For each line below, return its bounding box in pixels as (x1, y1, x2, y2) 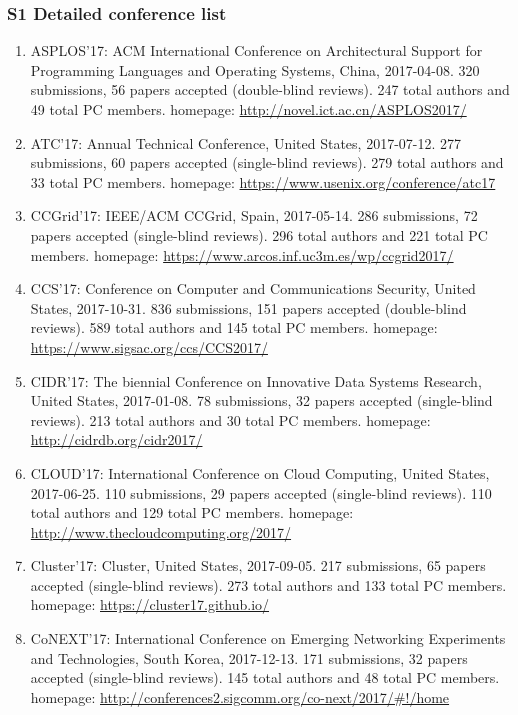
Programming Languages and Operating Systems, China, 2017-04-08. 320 (30, 59, 480, 80)
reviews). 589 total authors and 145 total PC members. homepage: (30, 317, 438, 338)
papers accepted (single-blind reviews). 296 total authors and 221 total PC (30, 224, 488, 245)
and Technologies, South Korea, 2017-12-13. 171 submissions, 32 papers (30, 647, 468, 668)
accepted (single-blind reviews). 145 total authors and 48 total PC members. (30, 667, 500, 688)
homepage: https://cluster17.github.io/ (30, 594, 270, 615)
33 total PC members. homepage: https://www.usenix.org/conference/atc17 (30, 171, 496, 192)
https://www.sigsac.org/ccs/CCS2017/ (30, 336, 268, 357)
